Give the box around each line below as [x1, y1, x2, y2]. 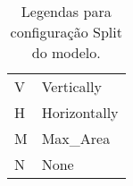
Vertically [41, 76, 102, 97]
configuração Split [10, 21, 122, 42]
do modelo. [31, 42, 101, 63]
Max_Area [41, 128, 111, 148]
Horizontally [41, 102, 119, 123]
